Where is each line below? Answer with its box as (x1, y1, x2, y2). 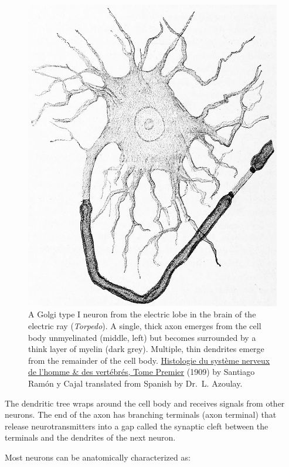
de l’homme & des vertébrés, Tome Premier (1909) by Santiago (28, 366, 255, 378)
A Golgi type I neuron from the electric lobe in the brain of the (28, 308, 256, 320)
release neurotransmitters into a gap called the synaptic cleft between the (5, 419, 268, 432)
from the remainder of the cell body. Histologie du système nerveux (28, 354, 270, 366)
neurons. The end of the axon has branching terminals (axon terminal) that (5, 408, 277, 421)
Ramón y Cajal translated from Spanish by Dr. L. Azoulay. (28, 377, 243, 389)
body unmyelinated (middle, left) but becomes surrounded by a (28, 331, 256, 343)
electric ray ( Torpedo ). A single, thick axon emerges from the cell (28, 320, 261, 331)
